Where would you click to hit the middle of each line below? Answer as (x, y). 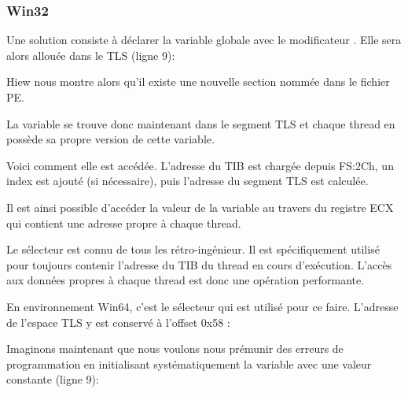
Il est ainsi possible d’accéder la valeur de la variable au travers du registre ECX (200, 207)
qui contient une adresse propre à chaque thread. (124, 222)
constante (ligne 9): (53, 379)
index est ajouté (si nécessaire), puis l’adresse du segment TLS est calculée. (187, 181)
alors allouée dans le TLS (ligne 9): (91, 55)
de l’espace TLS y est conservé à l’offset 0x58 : (118, 322)
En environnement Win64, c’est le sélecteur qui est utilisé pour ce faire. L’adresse (202, 306)
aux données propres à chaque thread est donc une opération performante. (186, 280)
